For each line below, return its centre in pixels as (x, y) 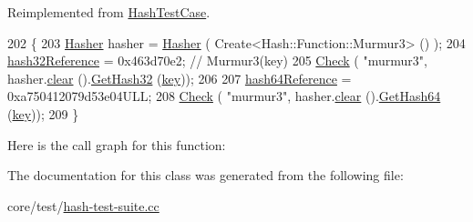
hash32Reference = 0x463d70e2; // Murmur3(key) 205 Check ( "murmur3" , (217, 61)
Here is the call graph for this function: (117, 144)
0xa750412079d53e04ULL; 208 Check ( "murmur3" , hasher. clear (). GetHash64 (224, 96)
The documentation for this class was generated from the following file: (206, 175)
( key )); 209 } (43, 113)
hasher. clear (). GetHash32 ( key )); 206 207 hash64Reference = (180, 78)
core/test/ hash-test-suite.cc (83, 205)
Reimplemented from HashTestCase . (109, 12)
